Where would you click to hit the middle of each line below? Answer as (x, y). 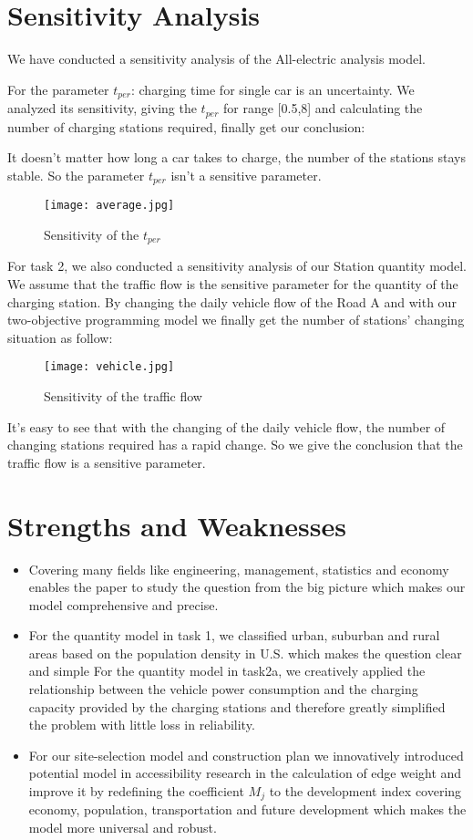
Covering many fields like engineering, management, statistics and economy (239, 569)
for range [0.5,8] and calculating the (323, 108)
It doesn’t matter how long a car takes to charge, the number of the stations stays (237, 157)
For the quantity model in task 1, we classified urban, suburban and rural (234, 635)
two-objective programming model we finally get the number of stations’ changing (236, 320)
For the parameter (58, 89)
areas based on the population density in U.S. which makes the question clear (245, 653)
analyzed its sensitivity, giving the (102, 108)
